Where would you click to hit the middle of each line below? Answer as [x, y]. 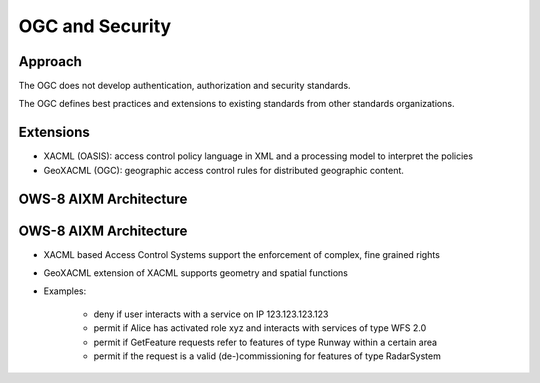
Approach [50, 61]
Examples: [65, 291]
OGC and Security [95, 26]
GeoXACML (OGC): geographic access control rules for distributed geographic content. [224, 170]
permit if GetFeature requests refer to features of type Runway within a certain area [265, 342]
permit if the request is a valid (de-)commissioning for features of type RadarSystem [267, 356]
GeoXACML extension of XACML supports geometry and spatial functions [196, 273]
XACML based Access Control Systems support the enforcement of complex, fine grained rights [241, 254]
